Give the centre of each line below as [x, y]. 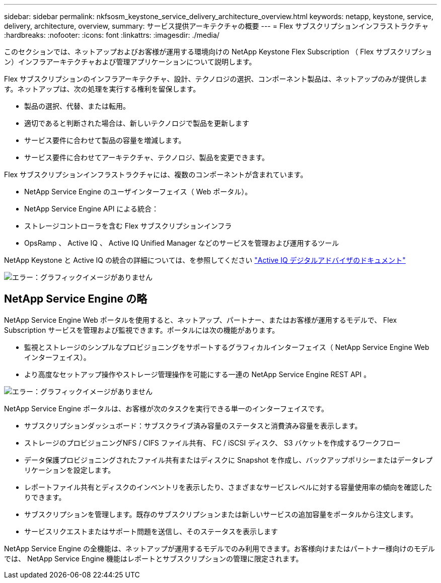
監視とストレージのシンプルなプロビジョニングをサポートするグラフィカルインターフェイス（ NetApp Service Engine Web [227, 347]
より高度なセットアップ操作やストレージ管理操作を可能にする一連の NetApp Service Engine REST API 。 [198, 374]
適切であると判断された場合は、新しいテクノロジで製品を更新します [137, 123]
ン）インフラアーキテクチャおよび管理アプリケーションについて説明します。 [130, 62]
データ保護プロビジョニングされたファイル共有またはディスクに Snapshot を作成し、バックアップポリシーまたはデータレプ [229, 460]
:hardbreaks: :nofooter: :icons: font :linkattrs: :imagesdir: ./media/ [112, 35]
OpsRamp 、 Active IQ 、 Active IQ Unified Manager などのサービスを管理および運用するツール [182, 243]
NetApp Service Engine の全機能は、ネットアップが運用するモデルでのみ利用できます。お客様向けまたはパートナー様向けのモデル [219, 548]
